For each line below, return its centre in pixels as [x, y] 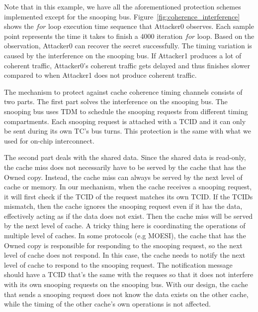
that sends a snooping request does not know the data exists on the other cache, [126, 294]
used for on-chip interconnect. [49, 140]
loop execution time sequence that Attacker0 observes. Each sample [151, 26]
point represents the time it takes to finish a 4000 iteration [93, 36]
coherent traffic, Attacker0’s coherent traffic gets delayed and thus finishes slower [127, 65]
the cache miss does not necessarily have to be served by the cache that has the [125, 167]
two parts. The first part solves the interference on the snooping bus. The [116, 101]
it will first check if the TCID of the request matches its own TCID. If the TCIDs [129, 196]
